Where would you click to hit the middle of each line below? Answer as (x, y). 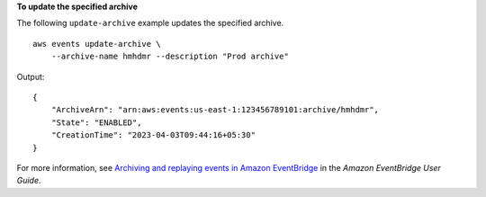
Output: (31, 76)
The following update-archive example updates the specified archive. (150, 23)
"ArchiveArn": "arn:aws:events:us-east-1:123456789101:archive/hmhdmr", (215, 110)
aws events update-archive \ (97, 44)
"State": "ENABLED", (96, 122)
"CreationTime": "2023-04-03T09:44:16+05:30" (153, 135)
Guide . (29, 181)
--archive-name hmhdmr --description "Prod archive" (170, 57)
